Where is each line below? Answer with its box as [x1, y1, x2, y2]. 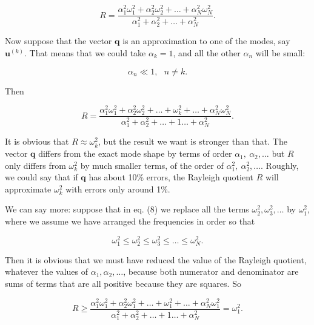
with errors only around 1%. [65, 182, 170, 195]
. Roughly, [261, 159, 299, 171]
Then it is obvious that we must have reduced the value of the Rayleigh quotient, [5, 253, 307, 266]
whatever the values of [5, 265, 88, 278]
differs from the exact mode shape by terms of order [38, 147, 232, 160]
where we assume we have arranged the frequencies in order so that [5, 215, 255, 228]
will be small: [255, 46, 306, 59]
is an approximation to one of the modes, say [122, 34, 290, 47]
